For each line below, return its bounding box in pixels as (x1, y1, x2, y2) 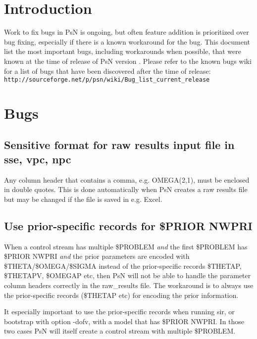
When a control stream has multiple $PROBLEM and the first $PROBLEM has (4, 241, 248, 251)
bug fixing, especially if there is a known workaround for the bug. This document (4, 36, 251, 47)
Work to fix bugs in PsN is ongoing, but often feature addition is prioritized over (4, 27, 249, 37)
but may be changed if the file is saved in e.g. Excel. (4, 194, 162, 204)
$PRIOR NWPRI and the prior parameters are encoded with (4, 251, 190, 261)
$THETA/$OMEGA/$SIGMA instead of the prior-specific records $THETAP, (4, 260, 242, 271)
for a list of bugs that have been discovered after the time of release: (4, 65, 211, 76)
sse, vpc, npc (4, 151, 71, 166)
